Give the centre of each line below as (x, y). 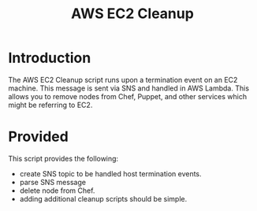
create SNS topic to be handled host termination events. (111, 173)
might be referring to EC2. (50, 105)
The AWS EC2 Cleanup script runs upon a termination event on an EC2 (123, 80)
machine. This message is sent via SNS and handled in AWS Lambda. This (129, 88)
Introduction (50, 58)
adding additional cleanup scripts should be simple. (103, 198)
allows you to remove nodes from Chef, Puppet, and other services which (127, 96)
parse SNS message (53, 182)
